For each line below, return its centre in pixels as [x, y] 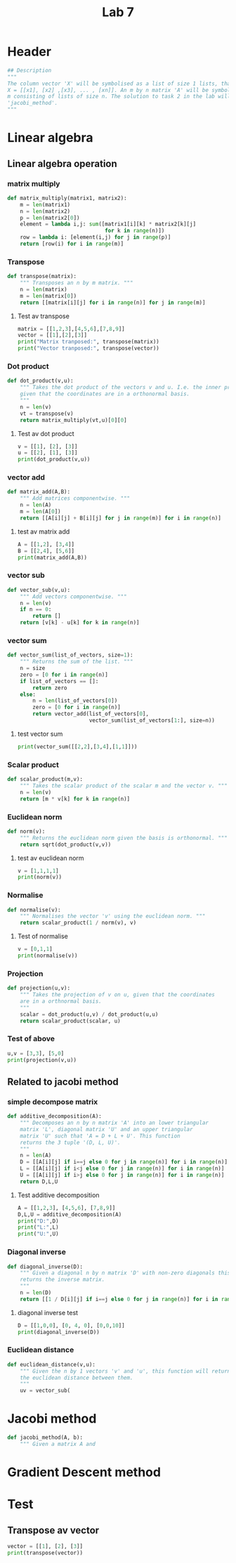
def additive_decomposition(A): [54, 1116]
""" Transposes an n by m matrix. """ [77, 283]
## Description [29, 70]
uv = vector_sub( [45, 1391]
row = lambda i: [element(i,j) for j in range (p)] [96, 237]
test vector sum [40, 734]
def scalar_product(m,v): [45, 779]
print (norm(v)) [40, 877]
